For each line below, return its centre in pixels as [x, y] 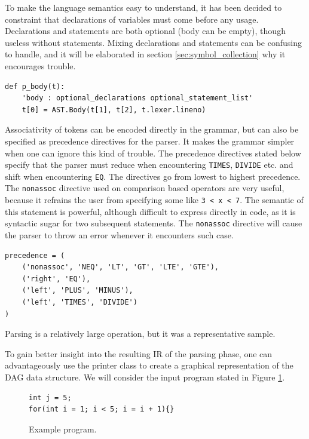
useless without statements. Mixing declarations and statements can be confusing [153, 42]
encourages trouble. [40, 65]
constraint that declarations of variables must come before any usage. [132, 19]
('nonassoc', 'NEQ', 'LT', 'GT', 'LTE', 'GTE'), [120, 267]
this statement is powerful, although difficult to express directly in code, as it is [150, 211]
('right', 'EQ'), [56, 279]
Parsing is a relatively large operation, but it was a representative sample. [140, 334]
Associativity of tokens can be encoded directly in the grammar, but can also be [152, 129]
